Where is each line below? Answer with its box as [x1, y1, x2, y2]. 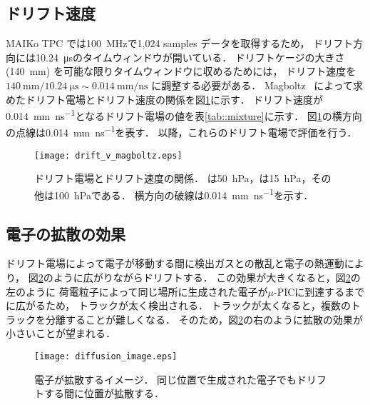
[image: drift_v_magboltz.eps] [34, 150, 183, 161]
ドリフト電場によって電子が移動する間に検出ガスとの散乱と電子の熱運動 [6, 256, 344, 271]
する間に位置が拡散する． [43, 386, 164, 401]
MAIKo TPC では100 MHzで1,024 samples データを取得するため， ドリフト [6, 36, 354, 51]
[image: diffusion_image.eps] [34, 351, 178, 361]
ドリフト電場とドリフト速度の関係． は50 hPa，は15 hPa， [34, 171, 312, 186]
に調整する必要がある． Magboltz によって [151, 77, 354, 92]
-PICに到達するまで [274, 284, 365, 299]
